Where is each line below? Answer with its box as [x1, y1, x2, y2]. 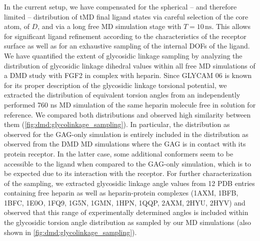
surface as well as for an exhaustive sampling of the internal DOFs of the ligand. [4, 40, 250, 51]
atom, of [4, 21, 29, 31]
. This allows [211, 21, 250, 31]
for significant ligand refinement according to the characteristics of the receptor [4, 30, 246, 41]
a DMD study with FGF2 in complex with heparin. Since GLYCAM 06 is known [4, 70, 252, 80]
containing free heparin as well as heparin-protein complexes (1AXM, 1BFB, [4, 187, 238, 198]
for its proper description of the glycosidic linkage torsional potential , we [4, 79, 227, 90]
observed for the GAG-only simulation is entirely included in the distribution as [4, 128, 248, 139]
